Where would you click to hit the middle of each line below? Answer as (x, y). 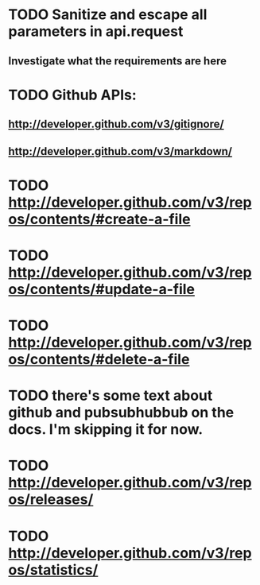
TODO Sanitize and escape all (108, 15)
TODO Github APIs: (72, 95)
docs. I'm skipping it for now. (106, 430)
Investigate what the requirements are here (117, 61)
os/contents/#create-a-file (99, 219)
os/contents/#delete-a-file (99, 360)
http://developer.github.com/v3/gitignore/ (116, 124)
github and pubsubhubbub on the (121, 413)
